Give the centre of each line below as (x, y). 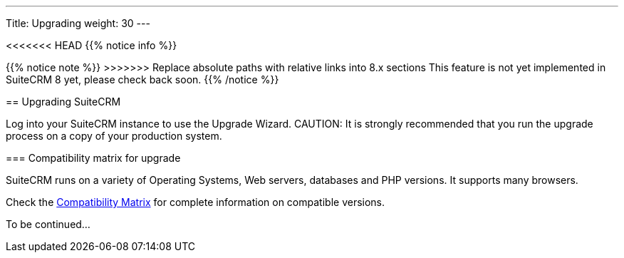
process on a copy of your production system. (114, 136)
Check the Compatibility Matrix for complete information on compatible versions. (196, 202)
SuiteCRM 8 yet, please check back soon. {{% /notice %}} (142, 79)
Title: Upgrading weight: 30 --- (78, 23)
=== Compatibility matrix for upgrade (93, 158)
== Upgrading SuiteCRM (63, 102)
